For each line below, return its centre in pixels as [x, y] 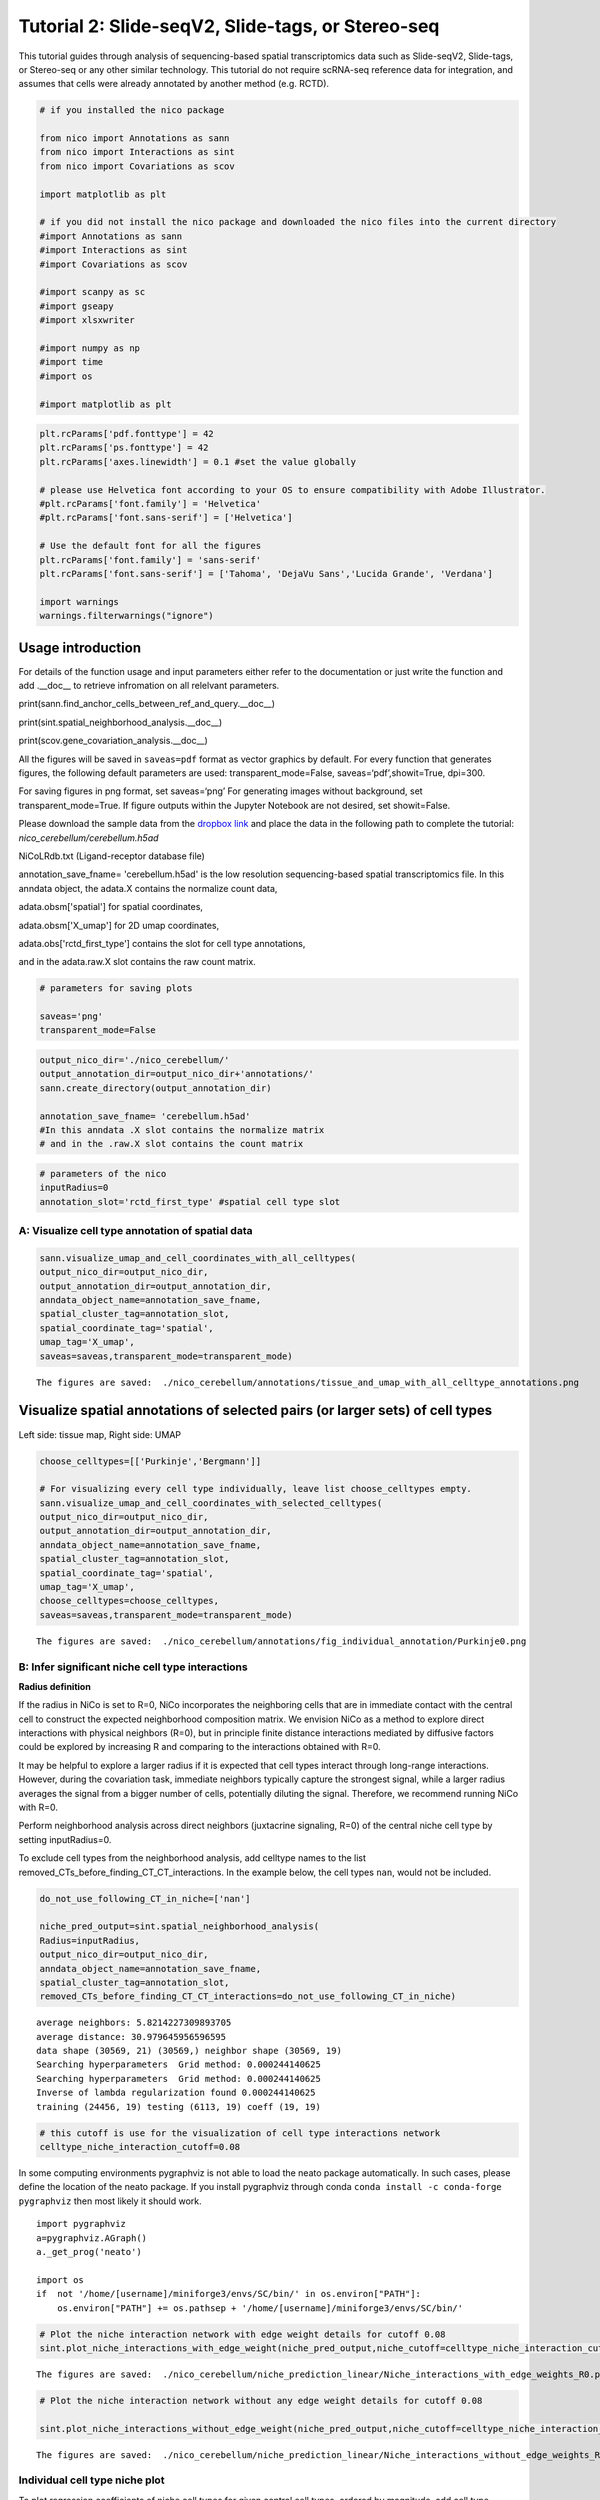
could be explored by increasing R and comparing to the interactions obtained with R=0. [200, 1747]
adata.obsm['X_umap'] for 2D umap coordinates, [119, 925]
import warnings [79, 601]
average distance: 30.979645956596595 [131, 2036]
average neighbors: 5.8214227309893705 [134, 2023]
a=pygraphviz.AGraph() [92, 2238]
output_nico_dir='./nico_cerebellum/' [134, 1060]
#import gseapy [76, 306]
